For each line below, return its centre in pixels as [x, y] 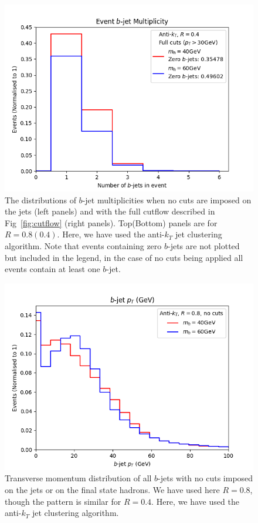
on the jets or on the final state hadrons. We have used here [112, 489]
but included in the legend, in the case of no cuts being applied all [124, 257]
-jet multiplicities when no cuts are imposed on [167, 200]
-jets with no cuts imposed [206, 478]
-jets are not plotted [204, 245]
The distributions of [40, 200]
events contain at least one [52, 269]
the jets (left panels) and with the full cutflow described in [110, 211]
